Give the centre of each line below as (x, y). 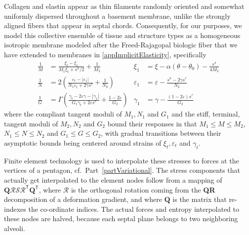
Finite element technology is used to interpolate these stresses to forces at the (122, 160)
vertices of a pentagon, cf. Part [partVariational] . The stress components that (122, 170)
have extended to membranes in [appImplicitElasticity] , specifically (105, 54)
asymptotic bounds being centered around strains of (83, 142)
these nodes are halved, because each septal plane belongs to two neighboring (121, 218)
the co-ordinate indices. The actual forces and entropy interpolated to (134, 209)
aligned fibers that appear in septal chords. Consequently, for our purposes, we (123, 25)
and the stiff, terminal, (206, 114)
